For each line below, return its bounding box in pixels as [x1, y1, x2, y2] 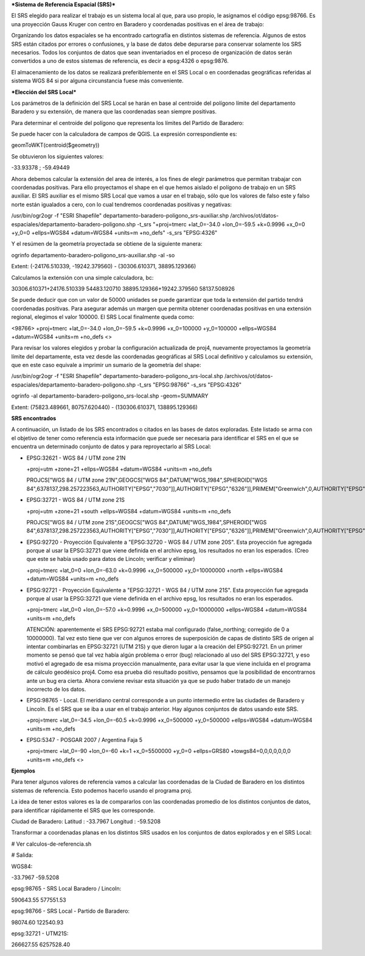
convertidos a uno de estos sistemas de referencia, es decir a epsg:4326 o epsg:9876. [11, 57, 229, 65]
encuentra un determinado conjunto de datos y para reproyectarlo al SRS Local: [11, 443, 212, 451]
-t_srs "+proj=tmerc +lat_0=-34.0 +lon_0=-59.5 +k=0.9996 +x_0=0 [137, 220, 305, 228]
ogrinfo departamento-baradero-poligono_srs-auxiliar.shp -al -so [11, 251, 175, 259]
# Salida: [11, 851, 33, 859]
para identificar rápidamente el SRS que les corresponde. [11, 807, 155, 814]
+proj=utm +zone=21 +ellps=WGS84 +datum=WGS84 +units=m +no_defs [26, 465, 212, 473]
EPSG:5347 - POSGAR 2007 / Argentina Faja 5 [26, 736, 143, 743]
